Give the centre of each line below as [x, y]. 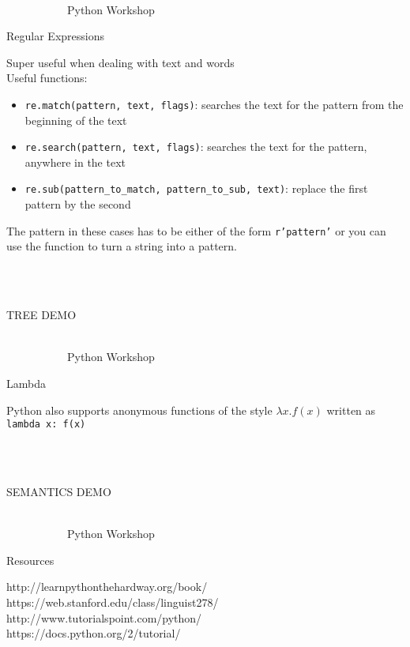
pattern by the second [78, 204]
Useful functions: [47, 78]
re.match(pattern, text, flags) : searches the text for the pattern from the [214, 104]
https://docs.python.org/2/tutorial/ [94, 633]
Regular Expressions [55, 36]
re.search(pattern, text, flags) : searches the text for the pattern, [196, 147]
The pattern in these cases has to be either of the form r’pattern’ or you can [196, 230]
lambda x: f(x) [46, 425]
